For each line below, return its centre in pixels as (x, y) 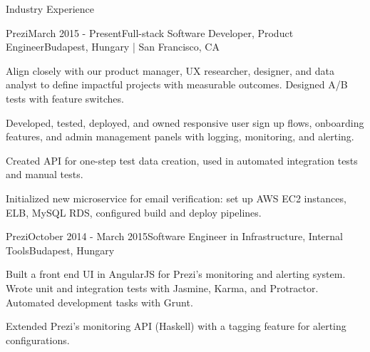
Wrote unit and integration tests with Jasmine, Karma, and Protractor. (162, 288)
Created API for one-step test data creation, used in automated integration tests (182, 160)
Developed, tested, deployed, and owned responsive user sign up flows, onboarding (185, 122)
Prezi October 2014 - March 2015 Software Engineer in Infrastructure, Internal (174, 236)
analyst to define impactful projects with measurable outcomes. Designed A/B (177, 84)
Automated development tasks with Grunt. (99, 302)
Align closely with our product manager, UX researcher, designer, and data (170, 70)
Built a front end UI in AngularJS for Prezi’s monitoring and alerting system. (176, 274)
